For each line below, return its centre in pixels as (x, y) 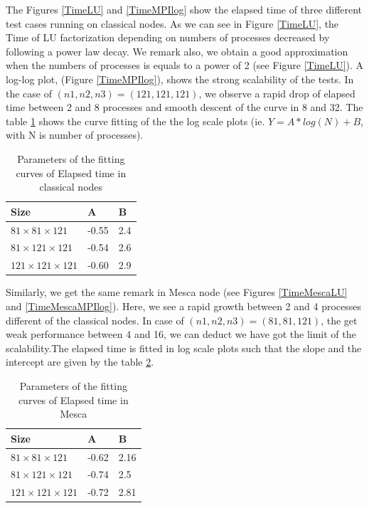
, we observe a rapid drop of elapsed (277, 93)
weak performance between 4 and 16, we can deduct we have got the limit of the (181, 334)
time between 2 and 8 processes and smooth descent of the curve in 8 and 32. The (184, 107)
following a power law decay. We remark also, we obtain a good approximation (177, 51)
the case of (29, 93)
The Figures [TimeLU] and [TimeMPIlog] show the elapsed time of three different (184, 9)
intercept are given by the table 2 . (80, 362)
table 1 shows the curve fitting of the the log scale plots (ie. (135, 121)
